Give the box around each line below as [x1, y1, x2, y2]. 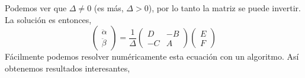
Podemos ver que [5, 2, 67, 14]
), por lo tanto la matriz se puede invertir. [148, 2, 301, 14]
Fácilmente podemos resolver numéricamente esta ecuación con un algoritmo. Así [5, 50, 299, 63]
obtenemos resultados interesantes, [5, 61, 130, 74]
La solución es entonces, [5, 13, 92, 25]
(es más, [94, 2, 124, 14]
